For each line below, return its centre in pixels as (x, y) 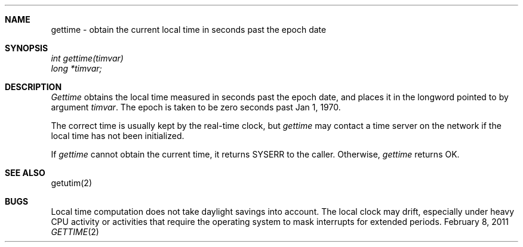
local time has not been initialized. (118, 136)
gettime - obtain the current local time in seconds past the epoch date (189, 30)
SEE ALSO (25, 173)
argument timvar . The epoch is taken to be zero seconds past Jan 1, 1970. (196, 107)
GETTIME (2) (75, 232)
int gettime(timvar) (87, 58)
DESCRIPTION (33, 87)
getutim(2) (71, 183)
